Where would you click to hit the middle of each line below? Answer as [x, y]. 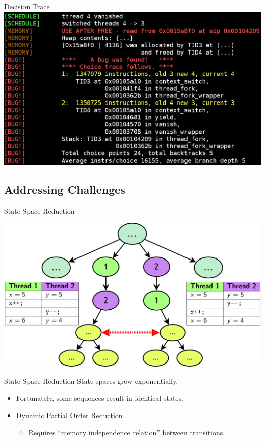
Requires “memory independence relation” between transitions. [127, 432]
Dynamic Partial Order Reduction [69, 415]
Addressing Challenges [65, 189]
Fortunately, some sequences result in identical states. [100, 398]
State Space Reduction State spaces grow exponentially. [91, 381]
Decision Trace [27, 6]
